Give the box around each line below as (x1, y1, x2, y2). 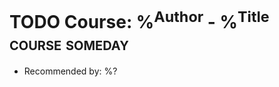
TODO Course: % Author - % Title (9, 7, 270, 34)
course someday (9, 32, 129, 55)
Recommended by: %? (23, 65, 118, 77)
